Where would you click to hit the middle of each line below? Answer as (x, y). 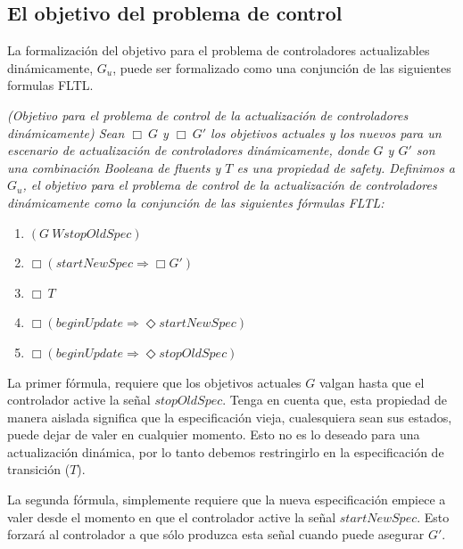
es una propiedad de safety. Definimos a (346, 167)
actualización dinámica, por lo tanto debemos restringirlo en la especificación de (226, 451)
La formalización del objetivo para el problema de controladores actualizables (219, 50)
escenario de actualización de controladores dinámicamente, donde (188, 150)
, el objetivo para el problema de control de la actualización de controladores (230, 185)
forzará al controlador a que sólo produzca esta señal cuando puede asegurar (216, 534)
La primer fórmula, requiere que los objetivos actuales (154, 382)
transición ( (39, 469)
